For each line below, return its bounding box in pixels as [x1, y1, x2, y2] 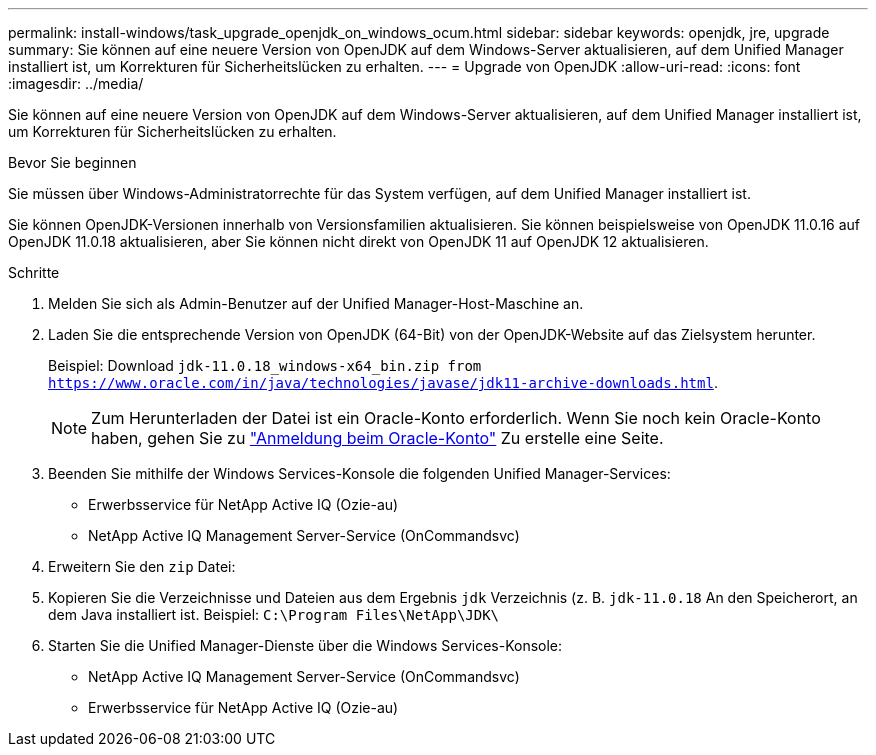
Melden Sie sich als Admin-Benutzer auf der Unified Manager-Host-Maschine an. [48, 295, 584, 312]
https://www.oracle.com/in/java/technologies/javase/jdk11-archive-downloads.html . [48, 374, 718, 391]
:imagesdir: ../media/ [8, 75, 144, 92]
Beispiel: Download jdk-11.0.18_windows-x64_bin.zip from [48, 357, 482, 374]
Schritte [8, 264, 60, 281]
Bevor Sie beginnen [8, 154, 137, 171]
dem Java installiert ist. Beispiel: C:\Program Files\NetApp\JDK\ [48, 606, 500, 623]
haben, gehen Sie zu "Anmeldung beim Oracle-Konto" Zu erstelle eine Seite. [91, 428, 664, 448]
